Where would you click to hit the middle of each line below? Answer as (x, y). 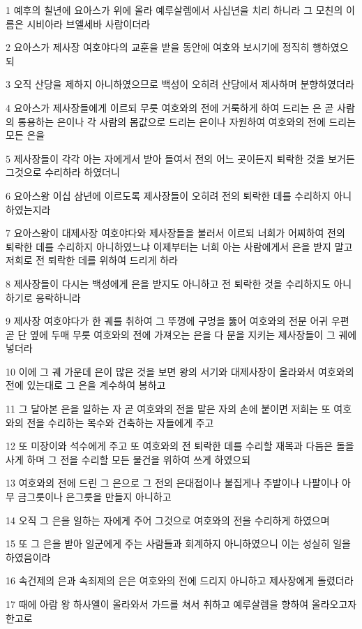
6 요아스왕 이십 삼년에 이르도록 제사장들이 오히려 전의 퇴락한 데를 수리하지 (168, 195)
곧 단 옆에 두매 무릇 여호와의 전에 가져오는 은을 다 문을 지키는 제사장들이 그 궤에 (181, 334)
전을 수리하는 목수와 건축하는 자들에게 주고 (120, 422)
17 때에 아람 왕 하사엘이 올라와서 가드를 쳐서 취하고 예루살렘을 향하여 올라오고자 (181, 604)
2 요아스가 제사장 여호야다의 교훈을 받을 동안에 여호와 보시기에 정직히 (158, 47)
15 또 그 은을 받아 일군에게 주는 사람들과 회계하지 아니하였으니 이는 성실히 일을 (178, 543)
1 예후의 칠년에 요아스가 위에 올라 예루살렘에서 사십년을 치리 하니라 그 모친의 (174, 10)
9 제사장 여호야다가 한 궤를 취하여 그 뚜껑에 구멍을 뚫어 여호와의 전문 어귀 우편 (178, 321)
